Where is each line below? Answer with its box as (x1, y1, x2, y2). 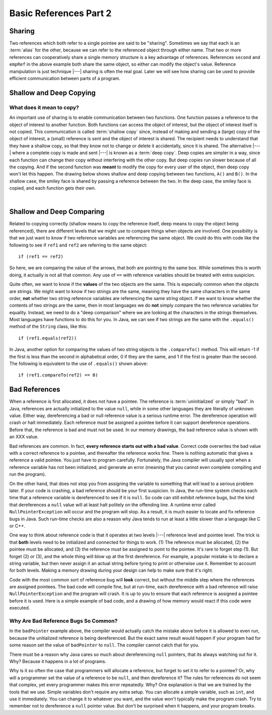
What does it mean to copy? (9, 104, 79, 111)
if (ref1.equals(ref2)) (18, 335, 77, 341)
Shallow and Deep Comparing (9, 207, 105, 216)
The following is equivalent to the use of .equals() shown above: (9, 361, 148, 367)
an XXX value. (9, 434, 39, 440)
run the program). (9, 471, 46, 478)
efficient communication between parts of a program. (9, 76, 120, 82)
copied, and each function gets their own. (9, 185, 96, 191)
